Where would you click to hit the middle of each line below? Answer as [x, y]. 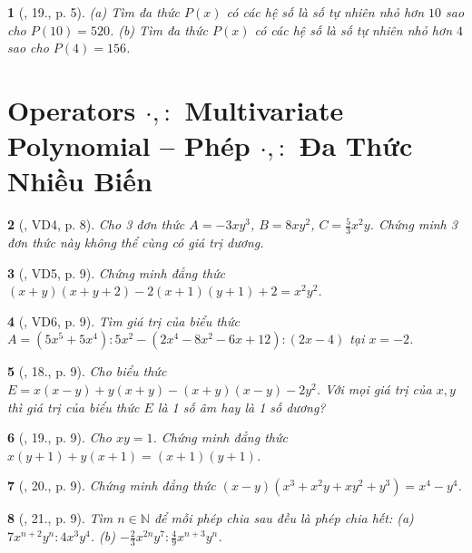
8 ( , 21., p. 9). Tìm [60, 518]
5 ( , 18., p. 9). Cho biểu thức [87, 371]
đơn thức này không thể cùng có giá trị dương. [136, 243]
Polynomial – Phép [129, 146]
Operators [72, 109]
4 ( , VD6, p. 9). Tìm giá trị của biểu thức [123, 320]
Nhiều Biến [80, 181]
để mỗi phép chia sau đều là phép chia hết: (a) [284, 518]
